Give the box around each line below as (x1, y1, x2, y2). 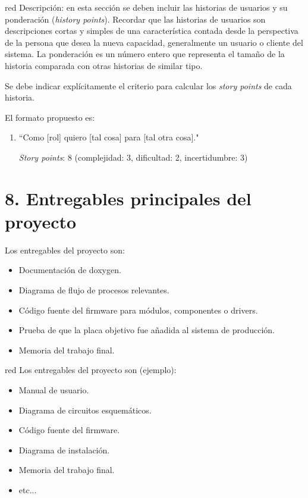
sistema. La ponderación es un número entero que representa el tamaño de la (5, 48, 285, 60)
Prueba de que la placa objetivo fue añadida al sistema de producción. (18, 324, 275, 336)
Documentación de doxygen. (18, 264, 121, 276)
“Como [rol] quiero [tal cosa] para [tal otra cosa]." (18, 131, 199, 143)
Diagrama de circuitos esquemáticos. (18, 403, 152, 416)
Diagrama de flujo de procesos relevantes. (18, 284, 169, 296)
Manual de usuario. (18, 384, 89, 396)
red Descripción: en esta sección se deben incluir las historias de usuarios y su (5, 1, 288, 13)
